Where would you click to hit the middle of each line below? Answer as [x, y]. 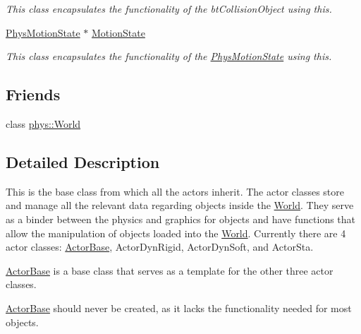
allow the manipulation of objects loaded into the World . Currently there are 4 [176, 233]
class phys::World [43, 123]
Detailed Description [83, 161]
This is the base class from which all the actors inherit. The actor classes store [175, 191]
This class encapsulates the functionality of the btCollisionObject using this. [169, 8]
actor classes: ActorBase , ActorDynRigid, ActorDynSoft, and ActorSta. [160, 247]
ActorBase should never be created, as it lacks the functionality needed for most [179, 308]
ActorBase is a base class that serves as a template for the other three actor [170, 270]
